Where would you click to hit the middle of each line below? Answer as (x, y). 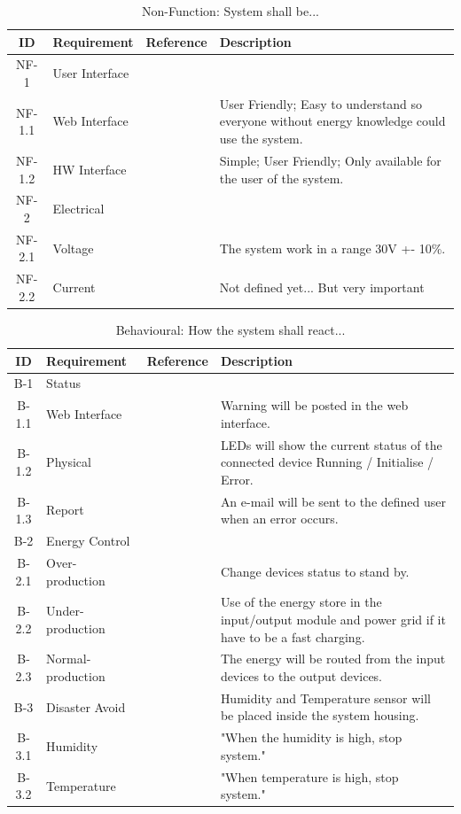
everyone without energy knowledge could (332, 121)
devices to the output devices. (301, 676)
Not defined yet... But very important (322, 287)
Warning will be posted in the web (314, 405)
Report (65, 510)
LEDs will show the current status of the (331, 444)
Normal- (69, 659)
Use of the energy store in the (301, 602)
